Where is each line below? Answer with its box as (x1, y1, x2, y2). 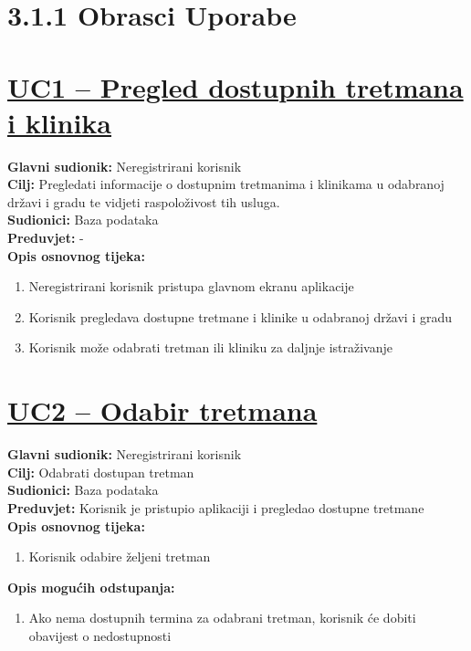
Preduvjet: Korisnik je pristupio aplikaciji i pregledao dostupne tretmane (7, 498, 424, 517)
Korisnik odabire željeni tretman (28, 547, 211, 566)
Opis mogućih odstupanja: (7, 577, 175, 596)
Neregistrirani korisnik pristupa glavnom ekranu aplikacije (28, 277, 354, 296)
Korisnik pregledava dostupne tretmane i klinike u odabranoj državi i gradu (28, 307, 453, 326)
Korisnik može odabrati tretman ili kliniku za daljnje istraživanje (28, 338, 392, 357)
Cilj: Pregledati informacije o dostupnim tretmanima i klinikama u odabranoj (7, 174, 445, 194)
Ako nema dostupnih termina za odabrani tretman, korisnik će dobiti (28, 608, 416, 627)
